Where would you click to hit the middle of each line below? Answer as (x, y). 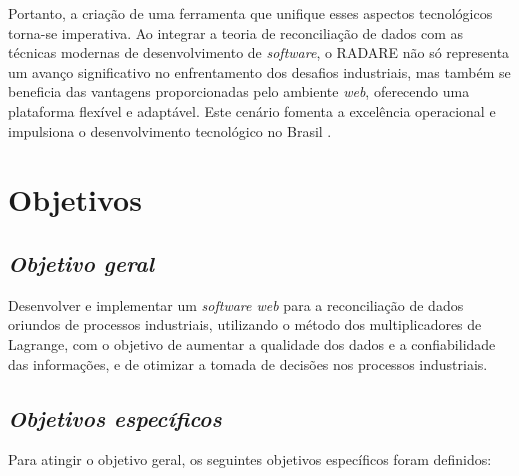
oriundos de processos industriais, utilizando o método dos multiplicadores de (245, 324)
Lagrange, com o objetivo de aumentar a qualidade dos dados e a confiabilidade (252, 343)
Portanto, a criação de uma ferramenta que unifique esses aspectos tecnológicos (250, 13)
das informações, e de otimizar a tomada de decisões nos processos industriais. (248, 363)
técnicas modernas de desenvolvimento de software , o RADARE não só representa (259, 52)
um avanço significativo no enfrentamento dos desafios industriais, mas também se (259, 71)
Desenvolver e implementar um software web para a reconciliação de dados (236, 304)
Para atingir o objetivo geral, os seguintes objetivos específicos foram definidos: (250, 459)
